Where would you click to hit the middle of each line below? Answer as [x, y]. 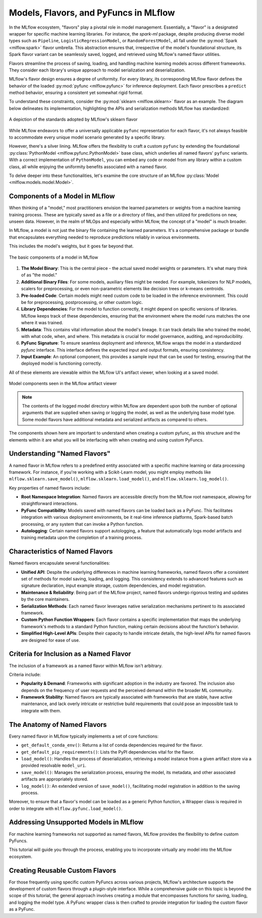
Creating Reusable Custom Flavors [63, 870]
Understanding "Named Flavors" [60, 454]
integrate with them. [41, 710]
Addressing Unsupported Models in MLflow [76, 822]
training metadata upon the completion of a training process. [82, 538]
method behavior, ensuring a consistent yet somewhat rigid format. [76, 93]
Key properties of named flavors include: [50, 488]
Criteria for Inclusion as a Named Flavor [70, 654]
